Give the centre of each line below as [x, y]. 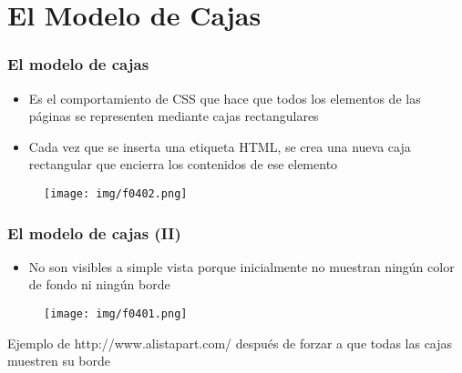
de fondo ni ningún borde [99, 284]
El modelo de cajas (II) [94, 232]
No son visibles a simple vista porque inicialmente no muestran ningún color [241, 266]
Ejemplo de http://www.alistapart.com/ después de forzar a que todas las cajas [230, 343]
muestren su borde [59, 361]
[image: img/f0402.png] [116, 193]
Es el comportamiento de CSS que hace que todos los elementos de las [225, 98]
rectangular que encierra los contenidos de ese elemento [183, 164]
